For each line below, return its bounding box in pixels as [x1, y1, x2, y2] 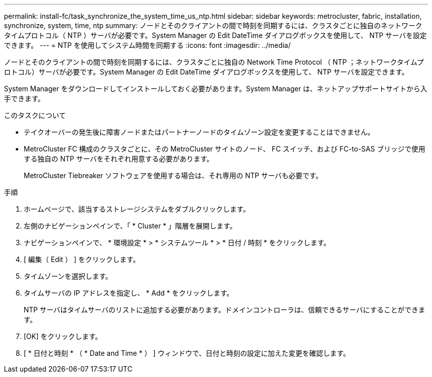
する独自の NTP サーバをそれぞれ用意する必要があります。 [24, 154, 214, 163]
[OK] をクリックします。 [24, 332, 102, 340]
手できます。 [4, 94, 45, 103]
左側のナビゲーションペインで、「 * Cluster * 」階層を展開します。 [24, 222, 237, 230]
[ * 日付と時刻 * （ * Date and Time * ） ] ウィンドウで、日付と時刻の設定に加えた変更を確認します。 [24, 349, 350, 357]
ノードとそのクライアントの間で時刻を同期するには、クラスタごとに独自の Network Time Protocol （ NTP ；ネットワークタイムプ [4, 58, 424, 66]
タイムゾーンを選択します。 [24, 272, 112, 280]
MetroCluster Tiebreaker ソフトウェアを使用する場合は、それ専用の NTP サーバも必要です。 [24, 171, 323, 180]
